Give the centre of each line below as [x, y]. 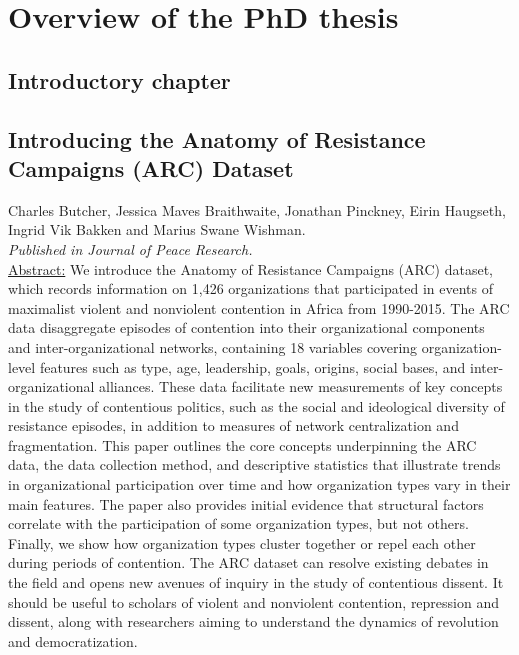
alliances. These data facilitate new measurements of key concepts [301, 386]
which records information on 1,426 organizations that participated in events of [251, 288]
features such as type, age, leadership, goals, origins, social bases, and [252, 366]
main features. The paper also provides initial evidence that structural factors [246, 503]
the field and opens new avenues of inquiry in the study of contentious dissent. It [256, 582]
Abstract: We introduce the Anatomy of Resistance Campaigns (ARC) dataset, [250, 268]
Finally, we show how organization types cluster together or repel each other [242, 542]
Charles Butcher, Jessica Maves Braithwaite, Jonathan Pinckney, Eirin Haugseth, [257, 209]
